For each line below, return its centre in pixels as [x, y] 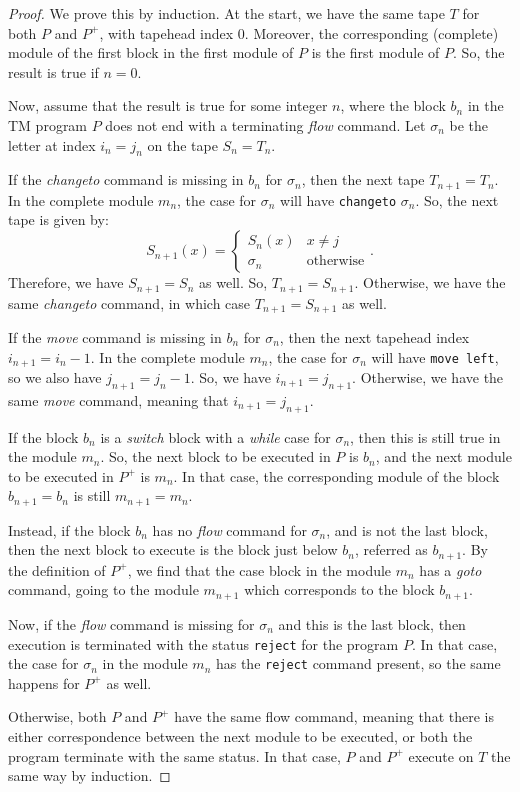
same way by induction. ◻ [89, 775]
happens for [44, 682]
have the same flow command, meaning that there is [334, 716]
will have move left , [435, 356]
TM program [48, 124]
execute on [441, 755]
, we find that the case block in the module [259, 569]
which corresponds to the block [339, 589]
